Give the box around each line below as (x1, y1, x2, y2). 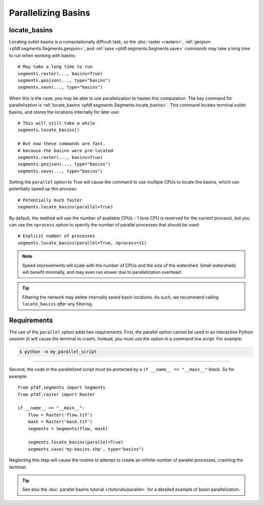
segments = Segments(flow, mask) (27, 426, 109, 431)
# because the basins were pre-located (18, 148, 113, 154)
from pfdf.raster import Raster (18, 392, 95, 397)
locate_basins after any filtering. (22, 301, 93, 307)
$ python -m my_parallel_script (19, 349, 97, 354)
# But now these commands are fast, (18, 141, 106, 147)
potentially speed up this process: (9, 186, 78, 192)
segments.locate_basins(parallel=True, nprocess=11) (18, 240, 147, 245)
